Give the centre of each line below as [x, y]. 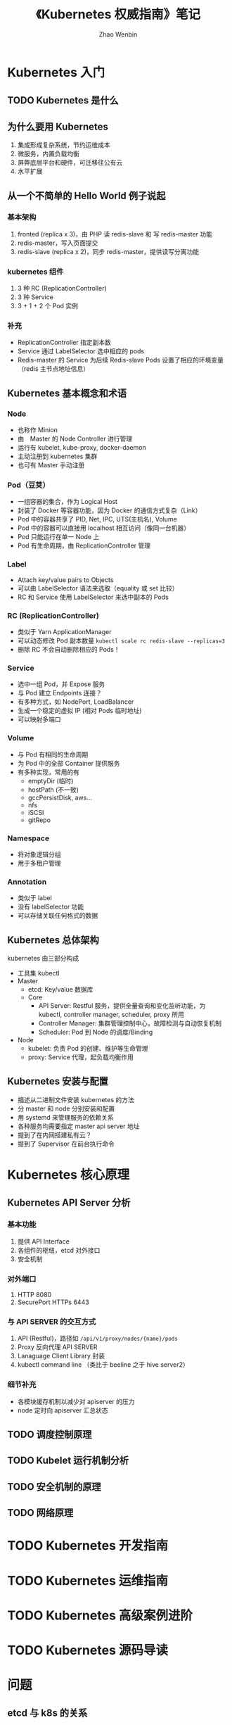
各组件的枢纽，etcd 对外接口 [59, 1250]
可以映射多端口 [39, 719]
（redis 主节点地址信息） [53, 369]
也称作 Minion [38, 430]
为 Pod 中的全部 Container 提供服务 [69, 763]
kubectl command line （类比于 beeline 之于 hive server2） [103, 1365]
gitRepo [39, 820]
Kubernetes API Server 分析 [69, 1203]
